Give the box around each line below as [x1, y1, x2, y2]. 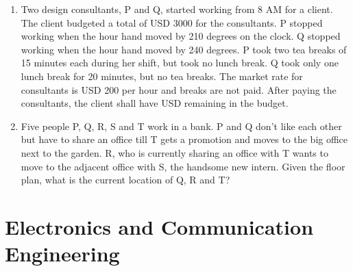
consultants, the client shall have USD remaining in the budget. [21, 96, 289, 110]
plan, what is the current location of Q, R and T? [21, 172, 230, 187]
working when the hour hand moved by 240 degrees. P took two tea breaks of [21, 42, 347, 56]
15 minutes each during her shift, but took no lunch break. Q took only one [21, 55, 339, 70]
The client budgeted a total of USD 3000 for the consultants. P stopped [21, 15, 323, 29]
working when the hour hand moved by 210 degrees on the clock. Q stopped [21, 29, 341, 43]
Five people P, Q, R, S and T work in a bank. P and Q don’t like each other [21, 118, 342, 133]
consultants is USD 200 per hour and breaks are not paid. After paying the [21, 82, 337, 96]
